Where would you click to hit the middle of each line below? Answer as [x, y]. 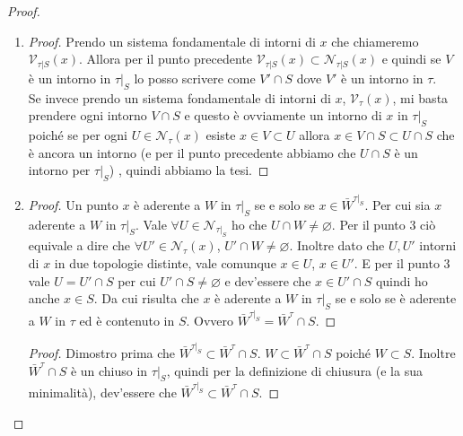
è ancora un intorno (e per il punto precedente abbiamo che [192, 152]
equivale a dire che [79, 245]
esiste [221, 135]
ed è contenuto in [127, 320]
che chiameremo [375, 41]
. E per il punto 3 [402, 263]
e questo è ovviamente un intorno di [283, 115]
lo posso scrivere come [195, 78]
